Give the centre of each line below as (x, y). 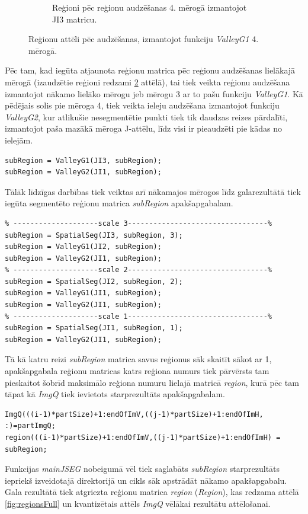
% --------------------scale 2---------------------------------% (139, 270)
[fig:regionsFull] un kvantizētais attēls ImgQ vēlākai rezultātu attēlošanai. (138, 503)
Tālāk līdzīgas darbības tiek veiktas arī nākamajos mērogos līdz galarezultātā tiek (153, 191)
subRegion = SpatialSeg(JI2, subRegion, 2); (94, 281)
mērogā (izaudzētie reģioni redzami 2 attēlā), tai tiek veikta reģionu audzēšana (147, 82)
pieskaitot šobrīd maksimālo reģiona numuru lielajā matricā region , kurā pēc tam (152, 382)
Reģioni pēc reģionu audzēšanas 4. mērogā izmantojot (150, 7)
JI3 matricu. (75, 19)
